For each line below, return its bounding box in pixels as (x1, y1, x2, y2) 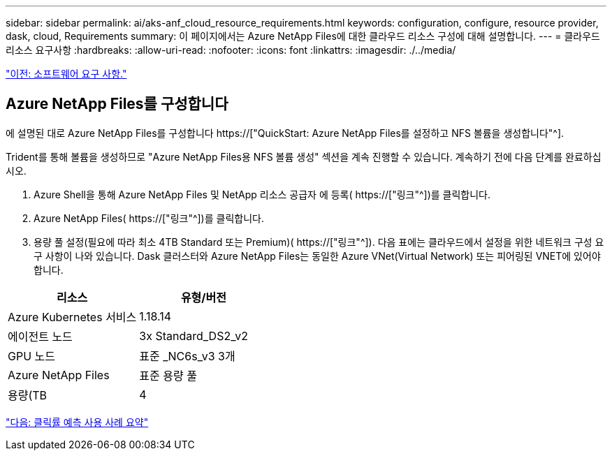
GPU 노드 (8, 348, 56, 363)
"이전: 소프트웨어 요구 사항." (6, 68, 127, 80)
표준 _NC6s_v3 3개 (139, 348, 235, 363)
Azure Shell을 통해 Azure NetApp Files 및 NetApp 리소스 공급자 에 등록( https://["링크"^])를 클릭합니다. (34, 188, 491, 200)
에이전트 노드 (8, 329, 73, 344)
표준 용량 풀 (139, 368, 197, 383)
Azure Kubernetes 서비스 (8, 309, 137, 324)
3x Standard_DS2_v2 (139, 328, 248, 343)
